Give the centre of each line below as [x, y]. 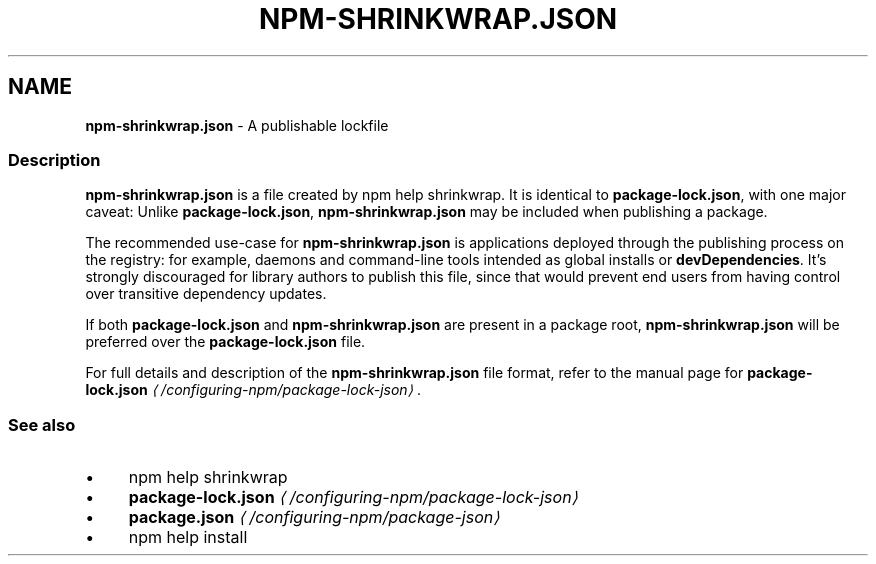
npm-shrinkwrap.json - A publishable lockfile [237, 125]
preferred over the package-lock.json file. [225, 342]
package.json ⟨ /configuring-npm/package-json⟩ [314, 517]
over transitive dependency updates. [206, 294]
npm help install [188, 537]
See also [42, 424]
